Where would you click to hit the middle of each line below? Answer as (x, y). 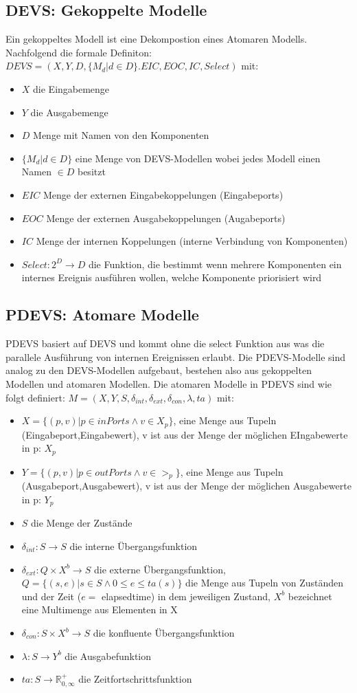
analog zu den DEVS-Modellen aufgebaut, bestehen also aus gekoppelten (159, 370)
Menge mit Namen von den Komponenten (121, 135)
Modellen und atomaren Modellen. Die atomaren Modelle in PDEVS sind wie (169, 383)
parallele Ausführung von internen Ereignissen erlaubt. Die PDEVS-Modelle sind (176, 356)
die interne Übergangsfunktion (134, 546)
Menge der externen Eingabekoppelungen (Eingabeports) (163, 194)
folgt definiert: (35, 397)
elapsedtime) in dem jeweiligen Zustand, (186, 596)
